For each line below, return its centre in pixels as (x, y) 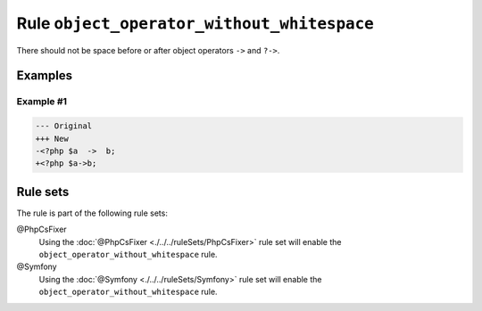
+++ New (52, 139)
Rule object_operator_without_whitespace (195, 23)
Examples (45, 76)
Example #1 (42, 102)
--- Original (64, 126)
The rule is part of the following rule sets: (92, 213)
